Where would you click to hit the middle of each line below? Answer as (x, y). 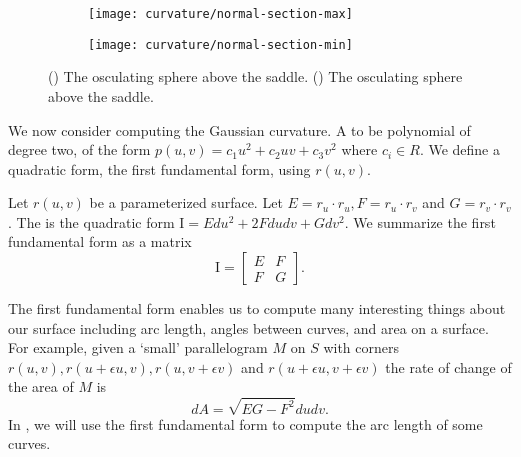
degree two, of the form (79, 149)
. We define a (459, 149)
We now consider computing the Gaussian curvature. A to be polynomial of (239, 129)
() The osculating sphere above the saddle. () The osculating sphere (255, 76)
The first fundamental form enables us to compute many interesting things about (257, 308)
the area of (41, 386)
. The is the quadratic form (91, 221)
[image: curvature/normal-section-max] (220, 14)
